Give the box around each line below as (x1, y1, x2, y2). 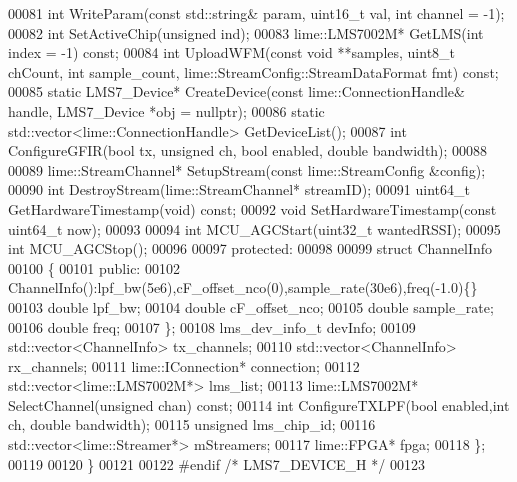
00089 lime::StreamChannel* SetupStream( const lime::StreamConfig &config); (8, 159, 486, 180)
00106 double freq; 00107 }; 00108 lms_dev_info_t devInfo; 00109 (8, 316, 416, 337)
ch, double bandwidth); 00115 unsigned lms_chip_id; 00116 (8, 414, 376, 435)
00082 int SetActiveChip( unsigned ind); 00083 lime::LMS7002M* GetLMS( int (8, 22, 484, 43)
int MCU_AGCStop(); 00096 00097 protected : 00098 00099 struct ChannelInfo (8, 238, 493, 259)
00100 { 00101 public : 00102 (8, 257, 180, 278)
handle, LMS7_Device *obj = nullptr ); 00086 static (8, 100, 325, 121)
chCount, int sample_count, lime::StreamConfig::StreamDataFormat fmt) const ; (8, 61, 499, 82)
